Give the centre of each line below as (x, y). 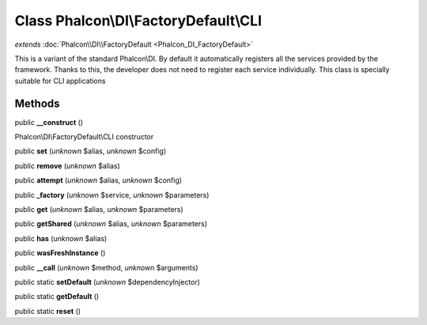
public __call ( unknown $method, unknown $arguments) (106, 267)
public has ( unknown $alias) (61, 238)
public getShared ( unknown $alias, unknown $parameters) (111, 224)
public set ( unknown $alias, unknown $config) (90, 151)
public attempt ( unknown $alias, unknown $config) (98, 180)
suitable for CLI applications (60, 81)
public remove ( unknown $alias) (67, 165)
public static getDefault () (57, 297)
